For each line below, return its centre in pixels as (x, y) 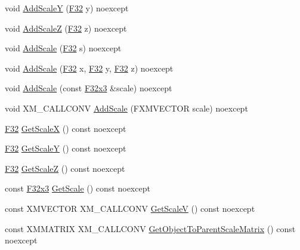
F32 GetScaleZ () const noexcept (65, 168)
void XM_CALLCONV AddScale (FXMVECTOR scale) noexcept (126, 108)
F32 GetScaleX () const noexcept (66, 128)
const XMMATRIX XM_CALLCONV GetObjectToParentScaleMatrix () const (150, 228)
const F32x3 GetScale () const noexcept (78, 188)
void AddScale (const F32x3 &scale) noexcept (89, 88)
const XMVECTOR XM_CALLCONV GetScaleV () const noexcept (130, 208)
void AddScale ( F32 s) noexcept (63, 48)
